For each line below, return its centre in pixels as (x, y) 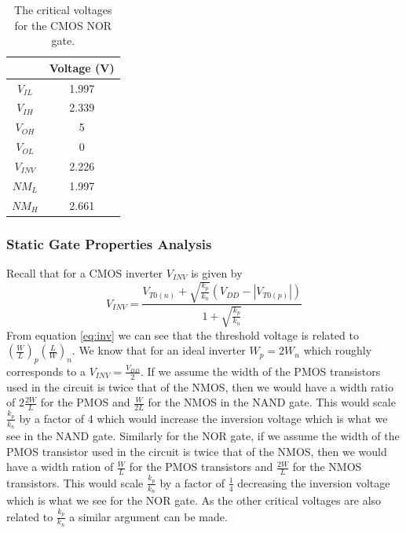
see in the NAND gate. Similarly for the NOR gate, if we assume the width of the (203, 436)
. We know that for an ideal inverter (159, 350)
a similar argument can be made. (148, 516)
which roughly (338, 350)
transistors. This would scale (75, 482)
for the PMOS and (85, 402)
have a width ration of (60, 467)
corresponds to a (46, 371)
